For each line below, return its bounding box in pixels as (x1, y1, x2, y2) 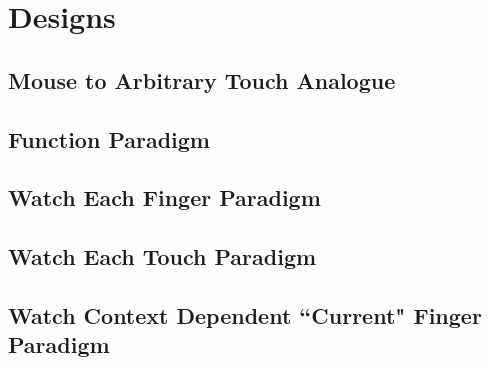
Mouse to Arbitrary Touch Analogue (8, 64, 396, 95)
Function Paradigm (8, 123, 210, 154)
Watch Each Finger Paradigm (8, 182, 321, 213)
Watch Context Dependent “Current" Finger (8, 299, 482, 330)
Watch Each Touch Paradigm (8, 241, 317, 272)
